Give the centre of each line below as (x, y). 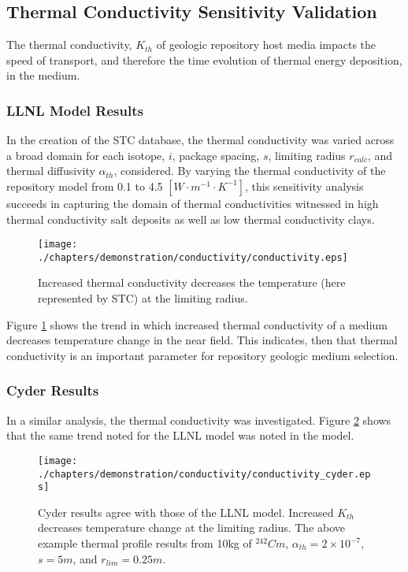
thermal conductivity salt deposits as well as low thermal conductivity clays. (191, 219)
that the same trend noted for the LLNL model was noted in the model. (180, 435)
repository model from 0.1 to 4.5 (85, 186)
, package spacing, (216, 155)
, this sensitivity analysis (304, 186)
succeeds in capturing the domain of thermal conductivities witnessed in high (193, 203)
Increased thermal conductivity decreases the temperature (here (192, 282)
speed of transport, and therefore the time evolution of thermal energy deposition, (204, 59)
